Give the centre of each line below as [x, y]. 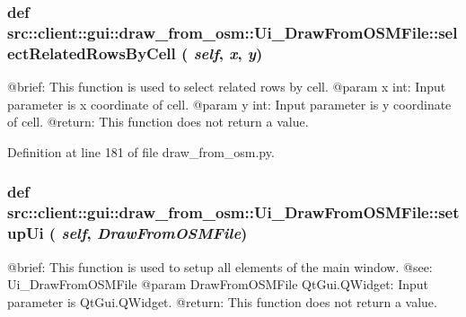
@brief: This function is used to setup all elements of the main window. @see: [220, 266]
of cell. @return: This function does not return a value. [158, 122]
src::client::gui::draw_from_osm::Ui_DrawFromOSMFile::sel [233, 32]
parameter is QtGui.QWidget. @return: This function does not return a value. [222, 301]
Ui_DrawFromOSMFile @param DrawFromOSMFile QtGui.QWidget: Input [218, 284]
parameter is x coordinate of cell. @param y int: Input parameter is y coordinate [229, 104]
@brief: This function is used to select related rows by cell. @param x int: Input [227, 87]
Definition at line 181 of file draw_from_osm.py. [141, 151]
